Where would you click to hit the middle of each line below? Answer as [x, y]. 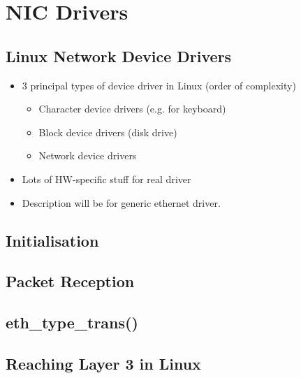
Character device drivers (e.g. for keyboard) [132, 109]
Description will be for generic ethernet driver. [121, 202]
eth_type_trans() [72, 322]
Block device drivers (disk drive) [108, 132]
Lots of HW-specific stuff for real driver [107, 179]
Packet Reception [70, 281]
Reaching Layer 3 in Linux [103, 363]
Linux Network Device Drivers [119, 56]
